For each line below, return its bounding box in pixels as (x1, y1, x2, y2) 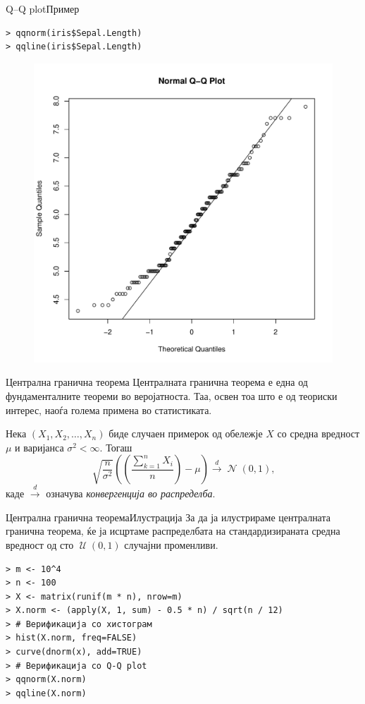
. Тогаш (99, 439, 132, 454)
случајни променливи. (124, 537, 218, 552)
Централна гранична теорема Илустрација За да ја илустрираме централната (6, 509, 330, 524)
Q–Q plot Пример (6, 1, 80, 16)
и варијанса (15, 439, 64, 454)
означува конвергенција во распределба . (46, 486, 216, 501)
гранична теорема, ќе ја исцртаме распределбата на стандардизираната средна (6, 523, 340, 538)
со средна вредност (277, 426, 360, 441)
